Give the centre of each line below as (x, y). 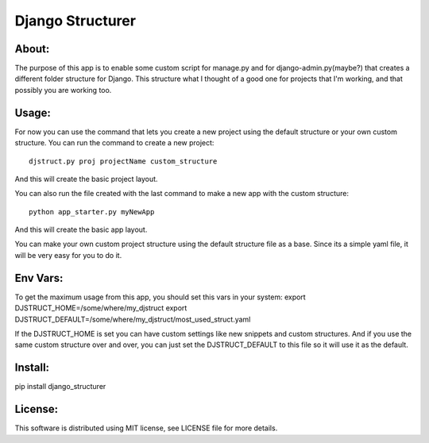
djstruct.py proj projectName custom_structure (123, 161)
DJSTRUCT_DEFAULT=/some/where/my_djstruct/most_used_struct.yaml (133, 319)
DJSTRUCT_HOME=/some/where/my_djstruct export (101, 308)
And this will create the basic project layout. (86, 179)
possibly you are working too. (63, 90)
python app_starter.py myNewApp (92, 212)
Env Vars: (39, 278)
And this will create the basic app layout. (81, 229)
